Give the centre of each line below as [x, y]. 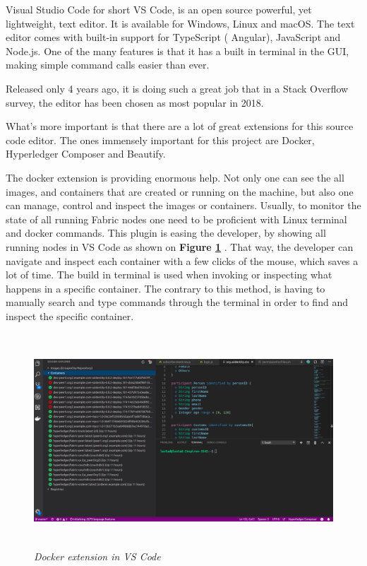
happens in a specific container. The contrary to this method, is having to [166, 288]
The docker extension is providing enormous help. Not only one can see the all [175, 177]
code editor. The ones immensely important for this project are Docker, [160, 140]
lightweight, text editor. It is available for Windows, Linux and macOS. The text [180, 23]
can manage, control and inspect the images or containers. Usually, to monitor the [183, 205]
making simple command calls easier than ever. [108, 65]
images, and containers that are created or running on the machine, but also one [180, 191]
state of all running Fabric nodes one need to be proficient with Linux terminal [176, 219]
